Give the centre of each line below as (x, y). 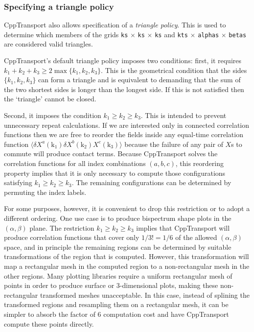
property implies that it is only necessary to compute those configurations (115, 173)
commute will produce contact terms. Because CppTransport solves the (111, 154)
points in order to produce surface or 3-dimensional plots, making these (111, 285)
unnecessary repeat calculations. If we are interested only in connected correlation (127, 125)
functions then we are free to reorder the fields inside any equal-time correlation (124, 134)
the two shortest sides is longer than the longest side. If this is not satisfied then (124, 89)
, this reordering (199, 163)
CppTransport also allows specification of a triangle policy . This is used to (115, 25)
